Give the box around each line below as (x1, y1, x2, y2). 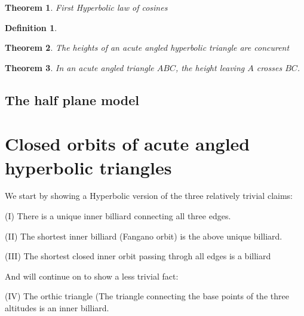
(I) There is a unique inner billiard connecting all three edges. (5, 210, 231, 222)
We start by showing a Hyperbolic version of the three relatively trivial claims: (5, 189, 293, 202)
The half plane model (5, 90, 140, 109)
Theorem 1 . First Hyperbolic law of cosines (5, 1, 168, 13)
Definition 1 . (5, 21, 57, 33)
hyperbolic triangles (5, 155, 172, 179)
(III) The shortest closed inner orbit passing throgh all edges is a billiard (5, 250, 271, 262)
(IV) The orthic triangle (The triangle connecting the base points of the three (5, 290, 289, 302)
